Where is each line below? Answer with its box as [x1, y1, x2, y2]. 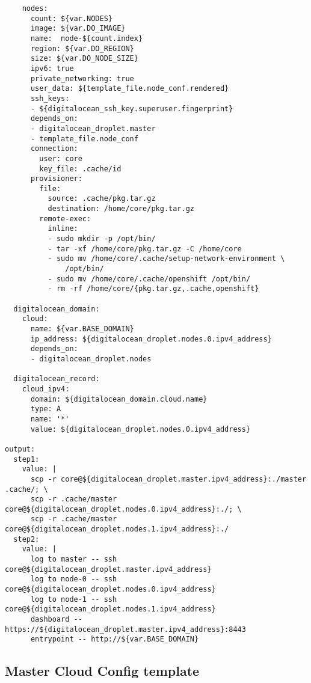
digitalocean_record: [13, 375, 100, 384]
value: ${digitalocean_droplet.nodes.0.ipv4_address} [30, 424, 251, 433]
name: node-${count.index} [30, 34, 143, 43]
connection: [30, 144, 78, 153]
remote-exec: [39, 214, 91, 223]
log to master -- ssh [30, 555, 117, 564]
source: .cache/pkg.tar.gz [48, 194, 156, 203]
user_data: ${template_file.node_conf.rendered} [30, 84, 229, 93]
